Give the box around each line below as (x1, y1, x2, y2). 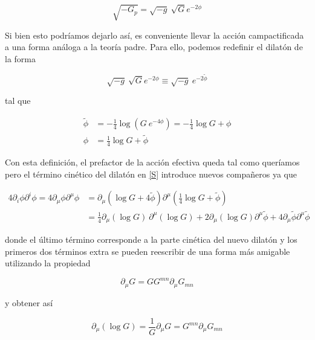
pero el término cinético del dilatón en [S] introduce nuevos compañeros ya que (5, 167, 297, 180)
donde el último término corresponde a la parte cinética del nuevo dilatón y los (5, 233, 297, 246)
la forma (5, 52, 36, 65)
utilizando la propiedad (5, 257, 91, 269)
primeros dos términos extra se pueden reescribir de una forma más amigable (5, 245, 290, 257)
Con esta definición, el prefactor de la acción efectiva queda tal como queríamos (5, 156, 300, 168)
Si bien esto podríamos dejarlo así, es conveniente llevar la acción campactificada (5, 28, 304, 41)
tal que (5, 94, 31, 107)
